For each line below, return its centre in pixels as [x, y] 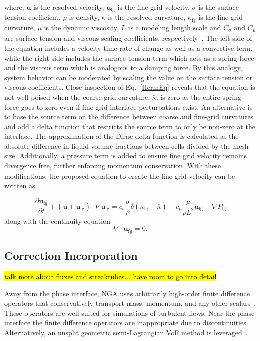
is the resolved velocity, [69, 7]
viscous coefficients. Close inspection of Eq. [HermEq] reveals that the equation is [130, 87]
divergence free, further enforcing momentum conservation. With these [113, 166]
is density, [84, 17]
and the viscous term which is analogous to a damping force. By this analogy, [123, 67]
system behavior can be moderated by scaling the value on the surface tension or [128, 77]
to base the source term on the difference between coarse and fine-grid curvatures [129, 117]
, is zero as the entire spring [199, 97]
